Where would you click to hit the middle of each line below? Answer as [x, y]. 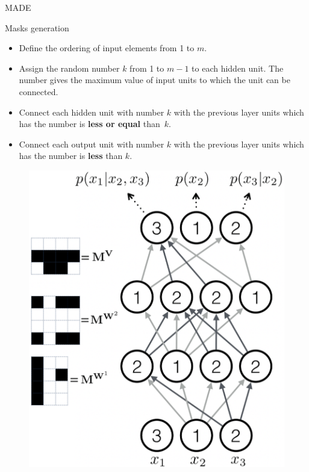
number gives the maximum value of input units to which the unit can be [154, 80]
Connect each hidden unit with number [92, 112]
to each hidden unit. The [238, 68]
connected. [39, 91]
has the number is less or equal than [89, 124]
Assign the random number [69, 68]
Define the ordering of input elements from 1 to [107, 48]
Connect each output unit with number [92, 144]
